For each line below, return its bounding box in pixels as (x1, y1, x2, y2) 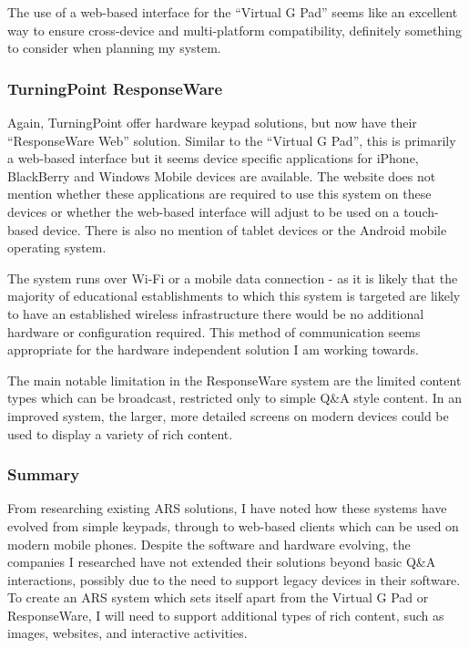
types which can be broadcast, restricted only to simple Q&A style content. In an (7, 388, 463, 407)
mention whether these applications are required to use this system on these (7, 184, 432, 203)
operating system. (7, 238, 107, 257)
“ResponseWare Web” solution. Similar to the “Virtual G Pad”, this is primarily (7, 130, 456, 149)
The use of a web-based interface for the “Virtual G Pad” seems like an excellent (7, 3, 458, 21)
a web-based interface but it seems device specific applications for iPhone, (7, 149, 419, 168)
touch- (403, 201, 439, 221)
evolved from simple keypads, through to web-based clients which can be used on (7, 516, 459, 535)
